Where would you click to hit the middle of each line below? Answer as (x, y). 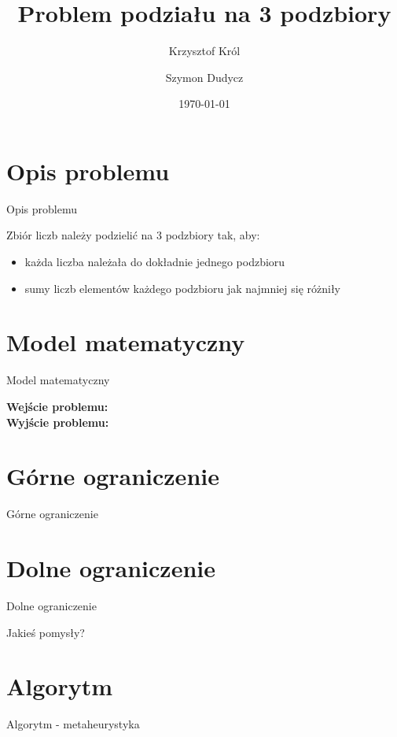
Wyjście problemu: (58, 422)
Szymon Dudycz (204, 77)
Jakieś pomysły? (46, 632)
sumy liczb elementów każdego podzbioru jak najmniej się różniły (183, 288)
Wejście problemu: (57, 406)
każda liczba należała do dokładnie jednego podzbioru (155, 262)
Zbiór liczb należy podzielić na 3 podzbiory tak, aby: (133, 235)
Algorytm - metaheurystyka (73, 724)
